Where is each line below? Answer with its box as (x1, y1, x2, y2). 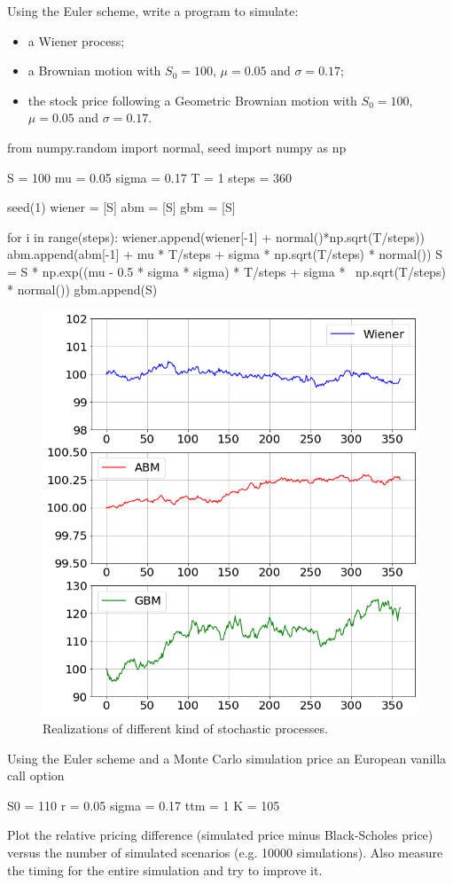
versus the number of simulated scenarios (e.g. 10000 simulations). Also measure (7, 843, 443, 861)
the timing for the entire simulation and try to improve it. (7, 860, 323, 879)
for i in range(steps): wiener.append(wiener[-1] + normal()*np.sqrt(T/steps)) (7, 227, 425, 246)
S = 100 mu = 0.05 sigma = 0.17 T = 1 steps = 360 (7, 168, 293, 186)
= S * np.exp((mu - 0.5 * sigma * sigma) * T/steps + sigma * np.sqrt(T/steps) (7, 262, 446, 280)
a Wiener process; (27, 31, 125, 50)
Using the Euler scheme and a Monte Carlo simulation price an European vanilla (7, 748, 447, 767)
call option (7, 766, 65, 785)
